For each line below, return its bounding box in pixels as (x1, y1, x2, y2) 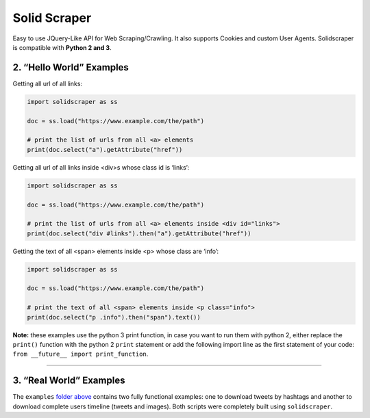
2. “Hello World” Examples (12, 62, 129, 73)
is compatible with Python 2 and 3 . (12, 43, 112, 51)
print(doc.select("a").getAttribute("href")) (27, 146, 183, 153)
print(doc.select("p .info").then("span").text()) (27, 313, 201, 321)
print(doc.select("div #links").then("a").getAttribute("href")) (27, 229, 251, 237)
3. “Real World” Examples (12, 375, 125, 387)
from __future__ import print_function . (12, 350, 149, 358)
